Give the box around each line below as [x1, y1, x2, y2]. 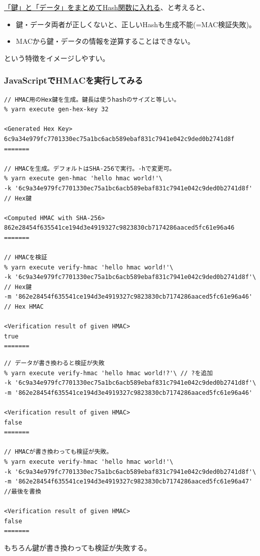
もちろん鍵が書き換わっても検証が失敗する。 [4, 542, 151, 552]
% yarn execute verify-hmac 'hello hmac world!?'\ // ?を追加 [4, 369, 213, 377]
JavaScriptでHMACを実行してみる [4, 74, 143, 87]
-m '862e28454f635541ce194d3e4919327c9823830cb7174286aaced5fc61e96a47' [4, 478, 252, 485]
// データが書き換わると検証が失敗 [4, 360, 105, 367]
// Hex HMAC [4, 303, 44, 311]
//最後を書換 [4, 488, 41, 495]
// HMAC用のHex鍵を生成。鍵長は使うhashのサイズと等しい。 [4, 96, 180, 103]
